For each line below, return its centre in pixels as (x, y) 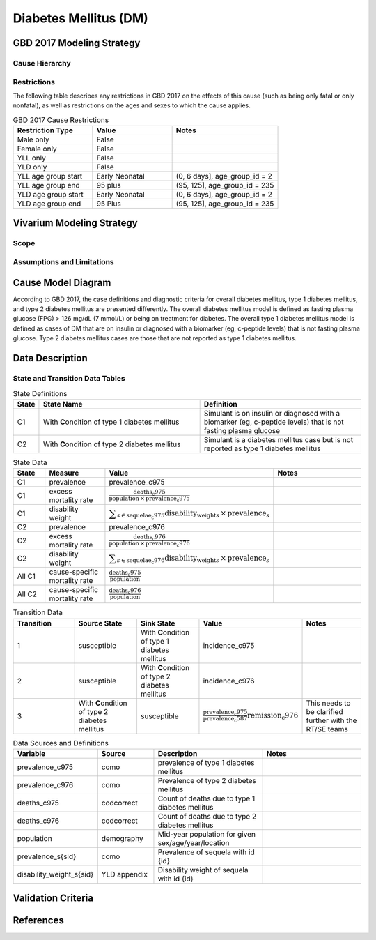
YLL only (32, 158)
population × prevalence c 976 (150, 544)
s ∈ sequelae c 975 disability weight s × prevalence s (193, 514)
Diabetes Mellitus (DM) (81, 18)
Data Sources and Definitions (61, 743)
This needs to (328, 703)
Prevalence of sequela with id (206, 852)
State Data (30, 462)
